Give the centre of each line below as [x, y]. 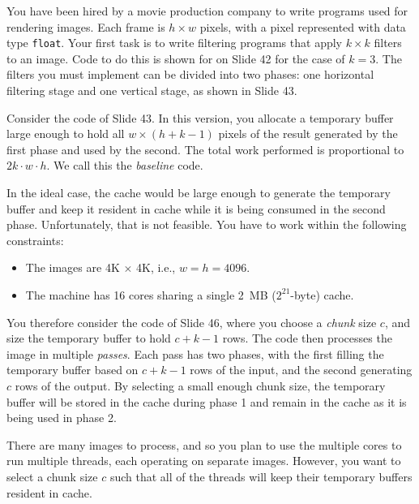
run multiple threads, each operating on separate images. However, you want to [204, 461]
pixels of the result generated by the [308, 134]
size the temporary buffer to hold [89, 338]
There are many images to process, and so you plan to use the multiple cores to [204, 444]
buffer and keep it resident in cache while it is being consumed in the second [196, 208]
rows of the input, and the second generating [301, 370]
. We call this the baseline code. [125, 165]
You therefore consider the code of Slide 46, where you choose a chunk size [192, 322]
